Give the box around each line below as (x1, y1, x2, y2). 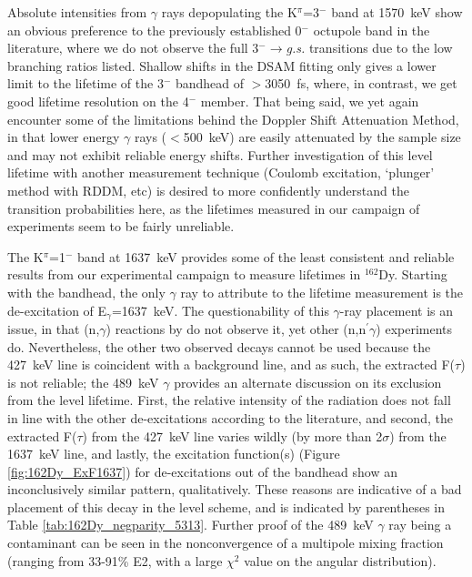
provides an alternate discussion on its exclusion (174, 372, 442, 391)
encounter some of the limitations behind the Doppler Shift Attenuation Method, (7, 109, 459, 128)
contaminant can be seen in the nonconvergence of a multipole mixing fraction (7, 533, 444, 552)
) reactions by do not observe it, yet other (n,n (105, 319, 367, 338)
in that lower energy (7, 127, 120, 147)
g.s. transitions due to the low (286, 38, 453, 57)
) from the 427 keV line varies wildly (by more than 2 (82, 426, 383, 445)
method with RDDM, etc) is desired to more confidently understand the (7, 180, 409, 199)
